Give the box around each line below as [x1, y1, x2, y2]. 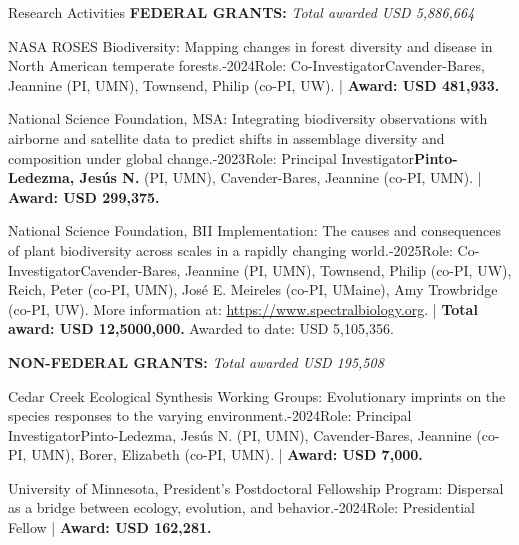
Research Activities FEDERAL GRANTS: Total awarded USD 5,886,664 [8, 2, 475, 22]
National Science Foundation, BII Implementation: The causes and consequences [8, 220, 502, 241]
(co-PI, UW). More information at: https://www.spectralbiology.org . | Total [8, 298, 478, 319]
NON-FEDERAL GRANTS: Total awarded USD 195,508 [8, 351, 384, 372]
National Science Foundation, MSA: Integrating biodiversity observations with [8, 108, 488, 129]
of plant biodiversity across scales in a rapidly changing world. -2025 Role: [8, 239, 453, 260]
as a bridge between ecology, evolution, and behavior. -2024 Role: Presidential [8, 497, 475, 518]
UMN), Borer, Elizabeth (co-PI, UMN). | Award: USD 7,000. [31, 444, 423, 465]
